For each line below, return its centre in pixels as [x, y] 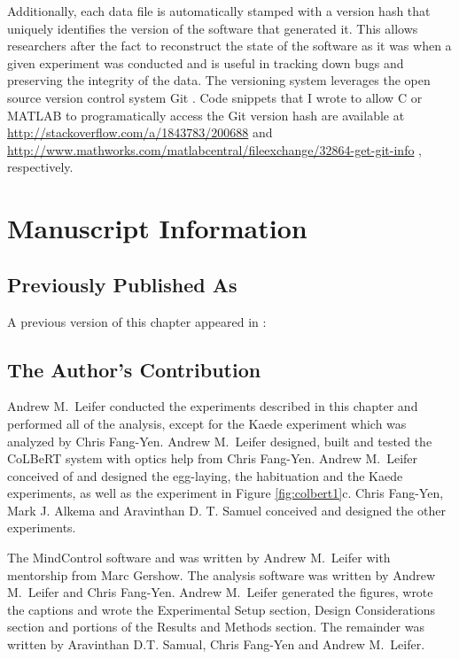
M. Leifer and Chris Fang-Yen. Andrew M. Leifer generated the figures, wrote [220, 592]
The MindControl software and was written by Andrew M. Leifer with [199, 558]
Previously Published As [122, 284]
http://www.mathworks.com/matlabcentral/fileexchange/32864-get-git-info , [214, 149]
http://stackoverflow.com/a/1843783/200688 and [140, 132]
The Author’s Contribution [134, 369]
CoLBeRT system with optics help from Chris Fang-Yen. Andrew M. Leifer [213, 458]
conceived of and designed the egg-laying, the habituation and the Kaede [205, 475]
